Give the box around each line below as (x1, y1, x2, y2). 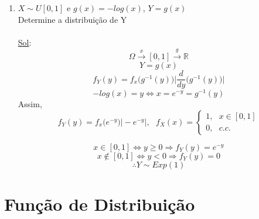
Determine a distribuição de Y (18, 13, 127, 25)
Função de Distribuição (4, 192, 195, 216)
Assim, (18, 98, 42, 110)
